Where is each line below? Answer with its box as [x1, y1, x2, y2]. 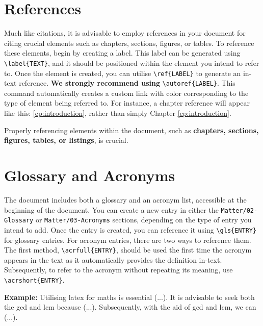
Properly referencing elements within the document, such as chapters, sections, [4, 124, 259, 135]
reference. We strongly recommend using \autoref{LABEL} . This [19, 78, 235, 88]
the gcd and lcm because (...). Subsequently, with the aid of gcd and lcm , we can [4, 302, 256, 312]
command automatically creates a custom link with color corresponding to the [4, 87, 249, 98]
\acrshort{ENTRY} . [4, 274, 65, 285]
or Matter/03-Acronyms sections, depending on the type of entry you [35, 214, 252, 225]
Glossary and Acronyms [4, 165, 175, 186]
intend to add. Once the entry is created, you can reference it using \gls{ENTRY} [4, 224, 257, 235]
